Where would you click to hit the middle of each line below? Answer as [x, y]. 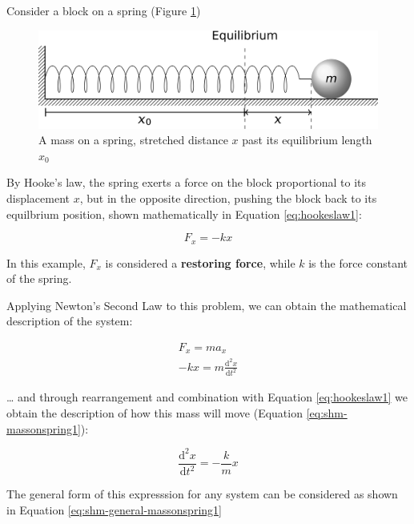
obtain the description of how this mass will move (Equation [155, 413]
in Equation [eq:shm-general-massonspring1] [114, 509]
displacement [38, 198]
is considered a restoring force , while [200, 262]
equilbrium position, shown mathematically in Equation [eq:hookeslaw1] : [184, 214]
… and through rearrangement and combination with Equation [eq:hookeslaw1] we [207, 397]
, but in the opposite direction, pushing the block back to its [228, 198]
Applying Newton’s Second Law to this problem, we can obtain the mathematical [207, 305]
